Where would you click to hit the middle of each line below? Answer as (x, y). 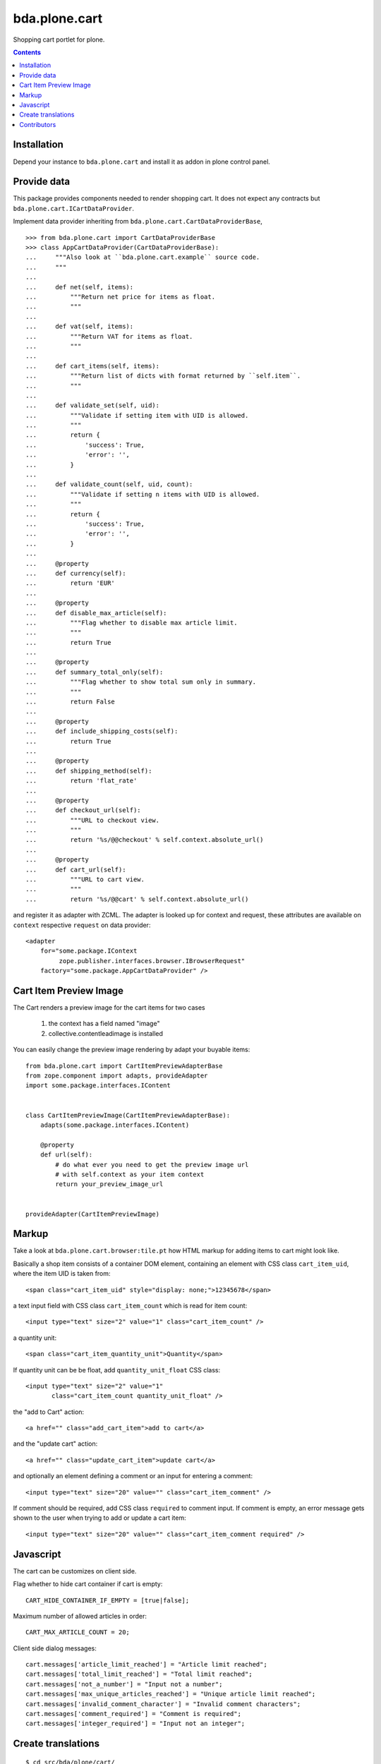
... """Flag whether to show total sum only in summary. (141, 682)
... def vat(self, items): (80, 327)
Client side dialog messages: (55, 1648)
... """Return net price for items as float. (120, 297)
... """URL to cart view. (85, 880)
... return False (71, 702)
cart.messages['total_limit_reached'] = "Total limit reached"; (139, 1674)
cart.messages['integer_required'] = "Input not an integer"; (135, 1724)
